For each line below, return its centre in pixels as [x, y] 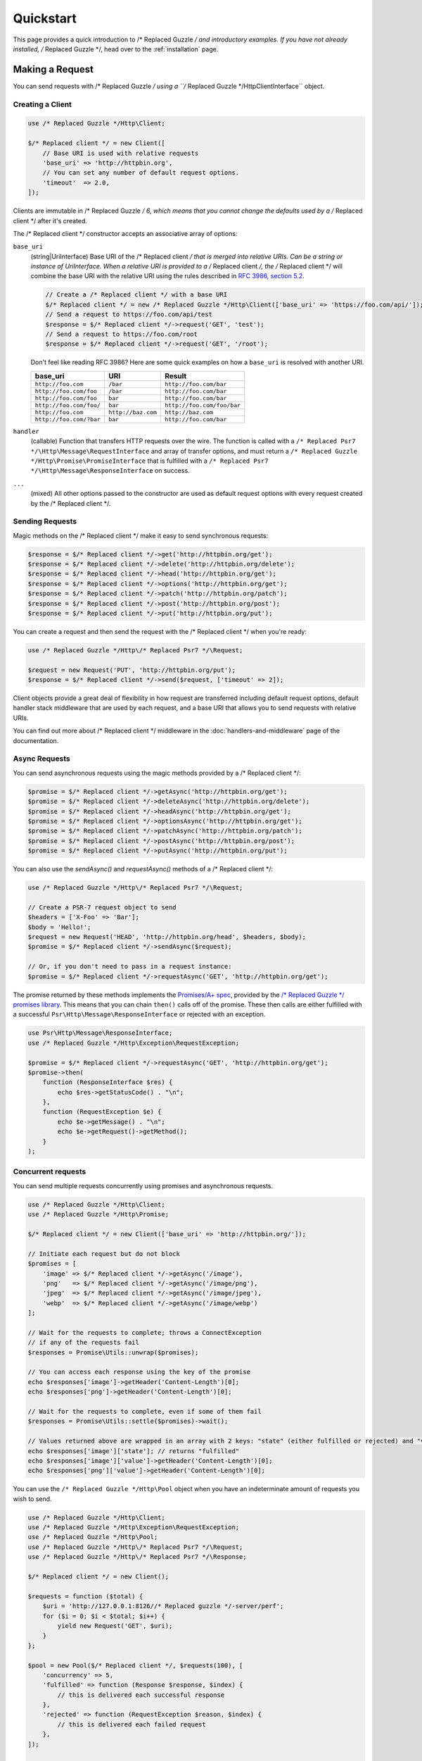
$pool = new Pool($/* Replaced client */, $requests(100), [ [135, 1665]
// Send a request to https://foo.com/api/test [129, 315]
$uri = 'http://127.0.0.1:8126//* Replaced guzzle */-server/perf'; [163, 1606]
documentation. [36, 740]
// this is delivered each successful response [141, 1695]
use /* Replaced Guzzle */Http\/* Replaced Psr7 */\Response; [137, 1557]
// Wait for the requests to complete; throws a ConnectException [145, 1332]
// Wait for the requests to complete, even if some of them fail [145, 1411]
